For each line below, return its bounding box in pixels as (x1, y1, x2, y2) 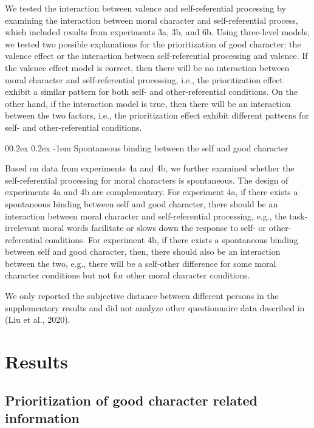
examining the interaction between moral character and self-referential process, (5, 13, 298, 26)
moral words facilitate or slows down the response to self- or (43, 221, 267, 234)
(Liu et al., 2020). (5, 313, 70, 326)
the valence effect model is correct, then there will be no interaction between (5, 61, 290, 74)
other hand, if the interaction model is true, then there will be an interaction (5, 97, 291, 109)
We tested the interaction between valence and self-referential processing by (5, 2, 286, 14)
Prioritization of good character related (5, 390, 258, 409)
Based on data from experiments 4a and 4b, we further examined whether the (5, 162, 295, 174)
